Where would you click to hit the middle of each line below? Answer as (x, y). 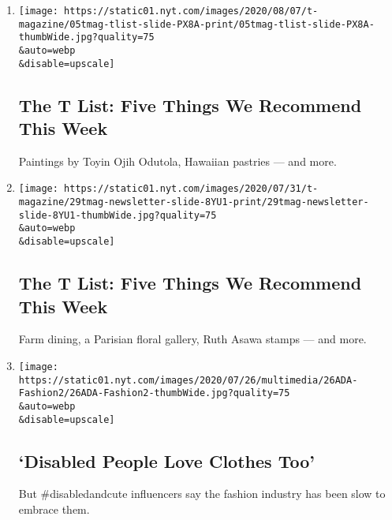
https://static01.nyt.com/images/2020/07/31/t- (191, 189)
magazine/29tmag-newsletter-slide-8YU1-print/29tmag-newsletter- (194, 202)
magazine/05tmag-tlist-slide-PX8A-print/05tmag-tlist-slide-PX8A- (196, 24)
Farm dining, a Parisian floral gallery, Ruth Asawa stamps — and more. (192, 339)
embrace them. (54, 509)
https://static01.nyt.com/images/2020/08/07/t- (191, 11)
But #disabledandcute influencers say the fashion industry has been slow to (202, 494)
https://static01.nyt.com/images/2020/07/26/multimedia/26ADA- (188, 380)
